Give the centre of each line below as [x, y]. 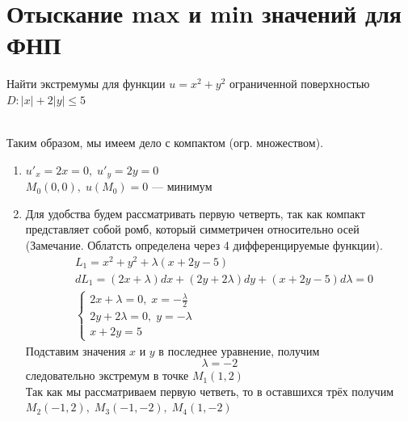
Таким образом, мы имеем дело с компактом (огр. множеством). [165, 143]
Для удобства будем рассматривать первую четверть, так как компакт [195, 213]
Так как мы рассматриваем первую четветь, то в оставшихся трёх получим [209, 391]
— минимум [182, 186]
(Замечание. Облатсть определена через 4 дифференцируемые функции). [204, 244]
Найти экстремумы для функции [86, 84]
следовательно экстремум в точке [107, 375]
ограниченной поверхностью [299, 84]
